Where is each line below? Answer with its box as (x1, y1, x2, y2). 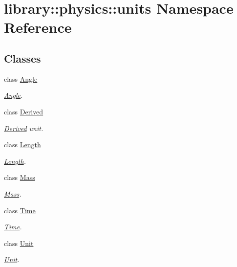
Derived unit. (4, 123, 43, 133)
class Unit (4, 238, 34, 248)
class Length (4, 139, 41, 150)
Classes (4, 50, 41, 66)
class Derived (4, 106, 43, 116)
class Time (4, 205, 36, 215)
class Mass (4, 172, 35, 182)
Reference (4, 17, 72, 37)
